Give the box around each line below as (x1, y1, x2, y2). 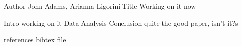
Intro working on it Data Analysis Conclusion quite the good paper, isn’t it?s (4, 17, 238, 28)
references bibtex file (4, 34, 66, 45)
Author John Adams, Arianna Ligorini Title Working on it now (4, 1, 196, 11)
